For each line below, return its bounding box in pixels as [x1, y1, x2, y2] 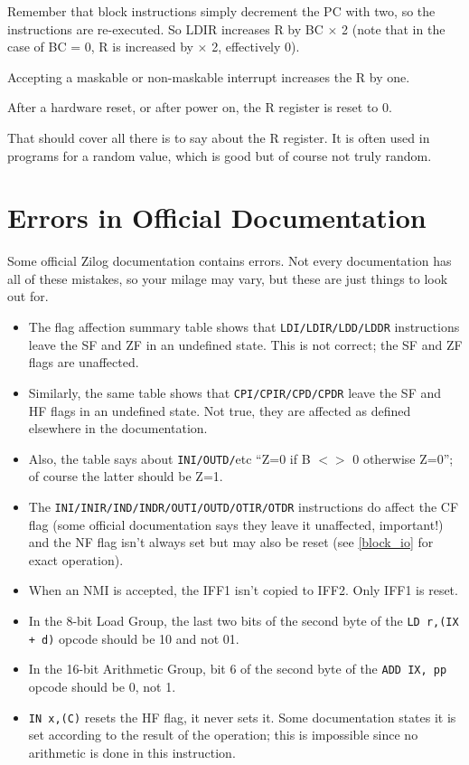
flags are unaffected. [28, 353, 139, 372]
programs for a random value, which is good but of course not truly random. [7, 146, 432, 165]
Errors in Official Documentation [7, 199, 427, 236]
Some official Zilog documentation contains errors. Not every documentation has [7, 251, 452, 270]
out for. [7, 287, 49, 306]
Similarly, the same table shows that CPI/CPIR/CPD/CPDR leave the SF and [28, 382, 442, 401]
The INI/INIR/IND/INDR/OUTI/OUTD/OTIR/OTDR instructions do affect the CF [28, 497, 459, 515]
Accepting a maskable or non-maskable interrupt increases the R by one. [7, 67, 410, 86]
